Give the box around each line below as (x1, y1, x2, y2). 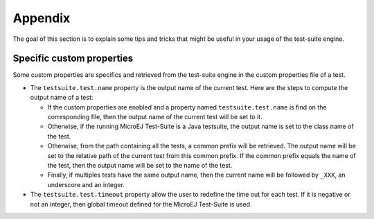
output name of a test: (30, 94, 93, 102)
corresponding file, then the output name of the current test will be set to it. (47, 113, 262, 121)
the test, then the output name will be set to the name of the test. (47, 161, 233, 169)
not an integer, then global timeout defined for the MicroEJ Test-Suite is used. (30, 200, 252, 208)
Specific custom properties (12, 53, 134, 64)
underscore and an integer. (47, 180, 125, 189)
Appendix (12, 10, 71, 26)
